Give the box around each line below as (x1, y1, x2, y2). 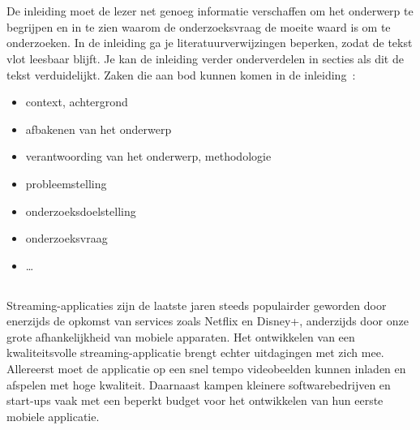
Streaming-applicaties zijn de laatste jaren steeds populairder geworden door (6, 296, 387, 313)
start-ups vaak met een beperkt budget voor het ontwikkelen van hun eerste (6, 392, 384, 409)
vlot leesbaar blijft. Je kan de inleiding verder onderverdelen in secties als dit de (6, 49, 404, 67)
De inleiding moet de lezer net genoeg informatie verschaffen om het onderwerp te (6, 2, 414, 19)
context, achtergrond (25, 93, 128, 110)
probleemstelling (25, 174, 107, 191)
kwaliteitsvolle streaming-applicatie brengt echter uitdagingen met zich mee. (6, 344, 384, 361)
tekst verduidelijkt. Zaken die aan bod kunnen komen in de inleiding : (6, 66, 356, 83)
